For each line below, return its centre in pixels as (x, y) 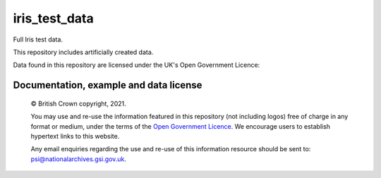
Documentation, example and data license (108, 85)
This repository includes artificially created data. (83, 52)
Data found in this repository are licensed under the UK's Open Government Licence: (137, 65)
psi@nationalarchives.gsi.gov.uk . (79, 159)
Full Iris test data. (38, 39)
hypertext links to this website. (75, 136)
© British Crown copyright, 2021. (78, 103)
